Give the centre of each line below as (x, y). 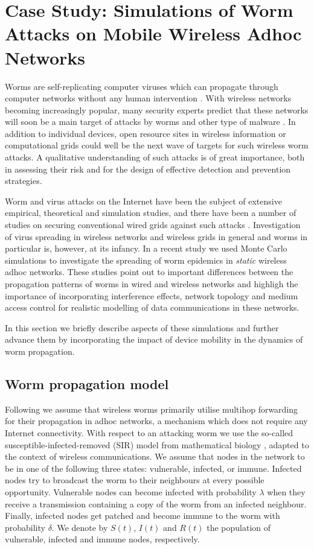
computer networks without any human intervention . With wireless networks (148, 98)
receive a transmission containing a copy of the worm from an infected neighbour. (156, 503)
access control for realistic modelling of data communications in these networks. (152, 307)
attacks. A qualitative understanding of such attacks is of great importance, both (155, 157)
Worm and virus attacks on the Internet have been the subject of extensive (143, 201)
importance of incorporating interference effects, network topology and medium (152, 295)
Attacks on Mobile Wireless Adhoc (153, 33)
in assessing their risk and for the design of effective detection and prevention (148, 169)
